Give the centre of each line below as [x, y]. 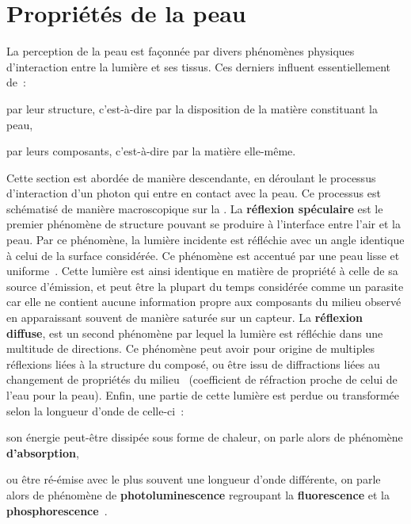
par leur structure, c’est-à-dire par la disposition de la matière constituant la [192, 108]
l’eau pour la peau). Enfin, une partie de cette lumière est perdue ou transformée [203, 395]
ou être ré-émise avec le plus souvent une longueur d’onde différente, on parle [194, 479]
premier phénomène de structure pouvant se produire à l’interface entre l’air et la [204, 224]
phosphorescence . [57, 510]
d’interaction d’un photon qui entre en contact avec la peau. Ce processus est [194, 193]
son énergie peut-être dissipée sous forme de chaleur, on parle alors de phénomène [205, 437]
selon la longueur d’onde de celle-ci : [95, 410]
